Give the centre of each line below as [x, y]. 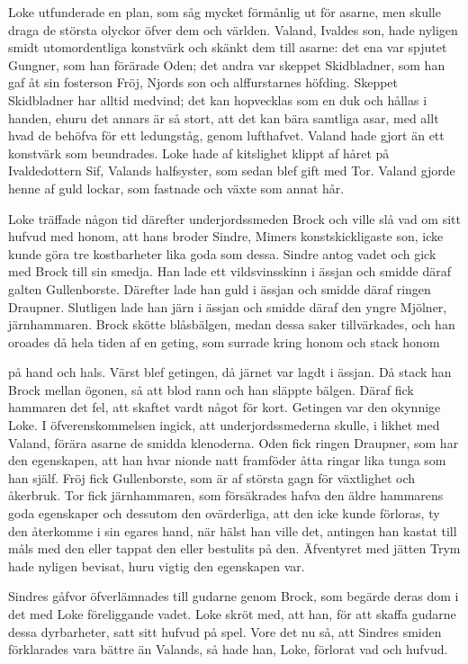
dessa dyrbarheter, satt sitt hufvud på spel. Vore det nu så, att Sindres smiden [225, 631]
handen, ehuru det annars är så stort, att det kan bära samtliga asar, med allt [224, 117]
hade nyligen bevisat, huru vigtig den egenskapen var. [157, 565]
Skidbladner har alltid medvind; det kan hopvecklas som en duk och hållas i [218, 99]
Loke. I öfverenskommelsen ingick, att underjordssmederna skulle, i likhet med [224, 425]
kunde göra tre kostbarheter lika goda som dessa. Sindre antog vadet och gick [222, 253]
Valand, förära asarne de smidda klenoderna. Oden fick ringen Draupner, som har [234, 442]
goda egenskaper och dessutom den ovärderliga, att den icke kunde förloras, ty [224, 513]
